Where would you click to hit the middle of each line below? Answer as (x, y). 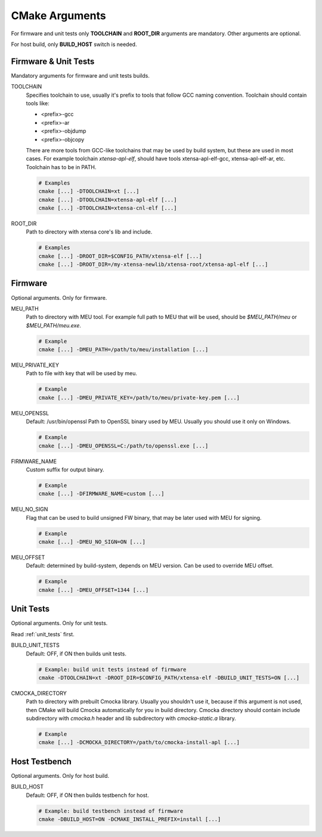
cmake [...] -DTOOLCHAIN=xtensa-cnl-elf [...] (108, 208)
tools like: (38, 103)
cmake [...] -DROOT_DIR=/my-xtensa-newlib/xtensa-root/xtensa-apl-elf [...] (153, 265)
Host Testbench (41, 761)
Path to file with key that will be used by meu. (81, 373)
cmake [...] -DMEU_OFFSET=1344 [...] (94, 590)
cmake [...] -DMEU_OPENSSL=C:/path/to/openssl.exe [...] (123, 446)
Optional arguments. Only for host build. (60, 775)
